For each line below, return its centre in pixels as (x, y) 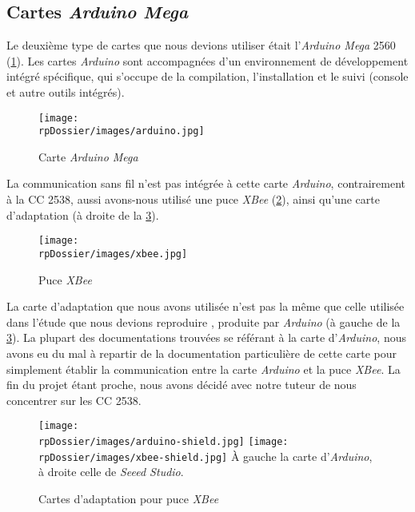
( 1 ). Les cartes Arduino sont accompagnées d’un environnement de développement (207, 60)
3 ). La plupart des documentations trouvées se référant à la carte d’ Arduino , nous (206, 337)
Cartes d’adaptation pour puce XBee (129, 498)
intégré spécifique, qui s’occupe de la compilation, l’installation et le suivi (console (207, 76)
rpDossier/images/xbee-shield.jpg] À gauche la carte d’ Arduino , (206, 456)
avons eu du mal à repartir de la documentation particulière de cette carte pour (202, 353)
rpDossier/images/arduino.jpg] (122, 131)
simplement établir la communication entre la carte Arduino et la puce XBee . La (204, 369)
